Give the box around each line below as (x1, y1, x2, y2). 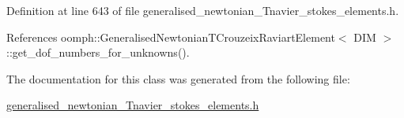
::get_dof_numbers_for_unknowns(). (6, 44, 190, 61)
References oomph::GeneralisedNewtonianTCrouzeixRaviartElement (6, 28, 335, 45)
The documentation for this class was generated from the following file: (6, 70, 350, 87)
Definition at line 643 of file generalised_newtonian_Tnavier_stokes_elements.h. (6, 2, 399, 18)
